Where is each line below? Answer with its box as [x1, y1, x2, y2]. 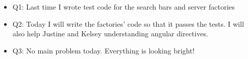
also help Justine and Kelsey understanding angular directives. [12, 28, 208, 39]
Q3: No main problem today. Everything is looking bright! [12, 45, 195, 55]
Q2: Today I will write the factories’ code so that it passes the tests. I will [12, 18, 244, 29]
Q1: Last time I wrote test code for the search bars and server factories [12, 2, 235, 12]
